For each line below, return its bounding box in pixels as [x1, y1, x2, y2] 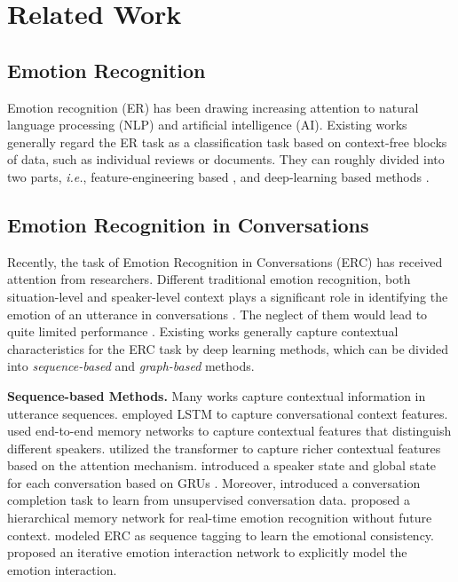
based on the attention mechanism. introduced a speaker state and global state [7, 456, 437, 475]
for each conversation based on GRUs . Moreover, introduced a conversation [7, 473, 421, 492]
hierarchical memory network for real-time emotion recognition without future [7, 508, 432, 527]
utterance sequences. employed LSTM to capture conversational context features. [7, 404, 448, 422]
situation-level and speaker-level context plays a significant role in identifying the [7, 287, 448, 305]
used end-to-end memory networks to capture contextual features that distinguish [7, 421, 452, 440]
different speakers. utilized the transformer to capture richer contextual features [7, 438, 441, 457]
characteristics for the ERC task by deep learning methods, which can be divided [7, 339, 449, 358]
